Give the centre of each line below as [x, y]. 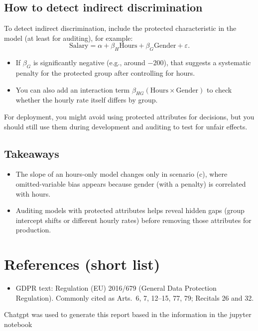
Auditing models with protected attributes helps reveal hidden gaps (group [130, 210]
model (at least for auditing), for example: [68, 38]
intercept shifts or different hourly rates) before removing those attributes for [133, 220]
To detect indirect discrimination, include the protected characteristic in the [120, 28]
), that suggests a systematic [207, 62]
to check [219, 89]
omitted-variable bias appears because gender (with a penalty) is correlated [131, 183]
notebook [18, 324]
